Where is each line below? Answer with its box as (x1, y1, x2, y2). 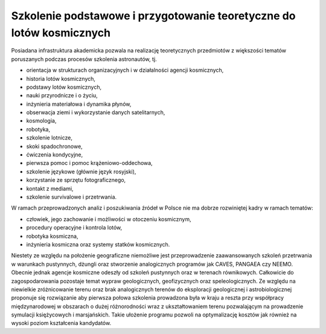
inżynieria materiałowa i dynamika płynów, (26, 100, 132, 108)
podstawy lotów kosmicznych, (26, 83, 102, 91)
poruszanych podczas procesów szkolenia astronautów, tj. (11, 55, 157, 63)
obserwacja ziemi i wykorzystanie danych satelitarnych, (26, 109, 165, 116)
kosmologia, (26, 117, 57, 124)
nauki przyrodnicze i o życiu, (26, 92, 98, 99)
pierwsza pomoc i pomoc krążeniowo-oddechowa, (26, 159, 153, 167)
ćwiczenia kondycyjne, (26, 151, 83, 158)
